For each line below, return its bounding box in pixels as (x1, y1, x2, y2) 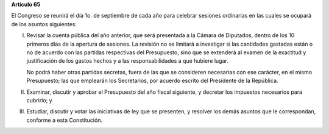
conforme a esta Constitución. (26, 116, 103, 124)
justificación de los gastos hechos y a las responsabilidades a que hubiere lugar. (26, 57, 228, 65)
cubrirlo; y (26, 96, 52, 104)
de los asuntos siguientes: (11, 20, 77, 27)
